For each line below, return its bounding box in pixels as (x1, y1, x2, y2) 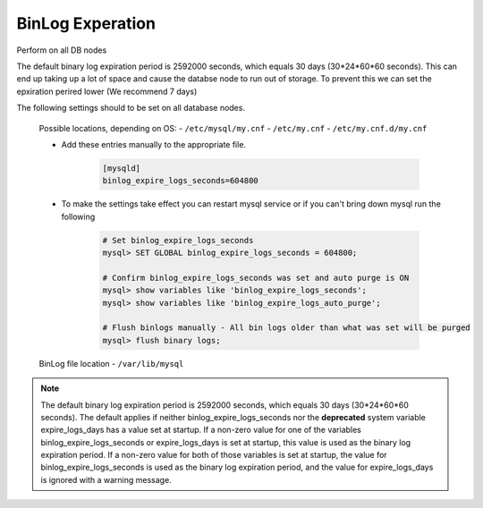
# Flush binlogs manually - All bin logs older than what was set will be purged (102, 323, 471, 333)
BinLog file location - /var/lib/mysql (38, 358, 184, 368)
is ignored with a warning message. (40, 474, 172, 485)
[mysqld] (102, 163, 141, 174)
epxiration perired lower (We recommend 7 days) (16, 86, 198, 97)
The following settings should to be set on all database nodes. (16, 103, 246, 114)
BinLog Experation (16, 13, 157, 33)
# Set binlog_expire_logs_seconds (102, 235, 254, 245)
